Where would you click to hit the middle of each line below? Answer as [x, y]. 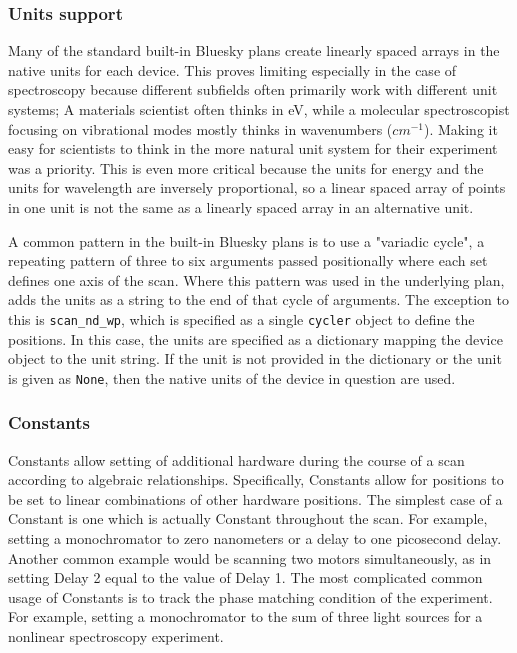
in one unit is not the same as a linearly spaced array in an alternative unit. [241, 206]
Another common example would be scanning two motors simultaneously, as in [250, 557]
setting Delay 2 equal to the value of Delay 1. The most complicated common [245, 577]
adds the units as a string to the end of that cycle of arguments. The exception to [258, 299]
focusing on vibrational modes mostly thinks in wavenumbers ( [200, 128]
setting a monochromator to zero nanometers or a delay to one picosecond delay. [255, 538]
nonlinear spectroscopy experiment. [116, 636]
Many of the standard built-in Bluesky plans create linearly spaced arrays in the [254, 50]
